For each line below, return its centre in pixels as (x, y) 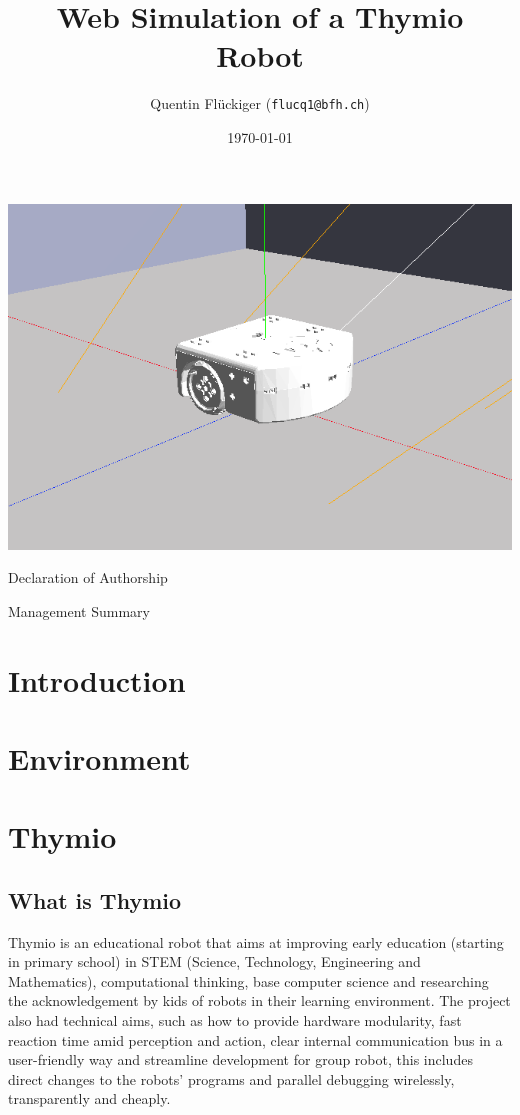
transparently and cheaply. (89, 1098)
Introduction (97, 679)
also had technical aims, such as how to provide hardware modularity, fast (235, 1020)
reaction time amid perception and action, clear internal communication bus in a (255, 1039)
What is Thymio (95, 899)
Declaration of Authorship (88, 577)
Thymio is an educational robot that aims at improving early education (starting (256, 941)
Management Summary (79, 610)
